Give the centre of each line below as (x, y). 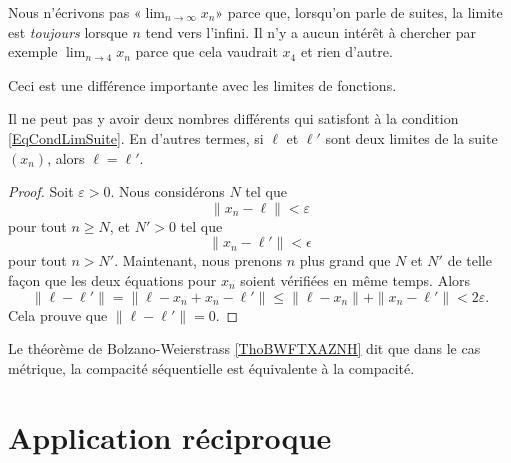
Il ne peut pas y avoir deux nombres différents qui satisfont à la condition (233, 118)
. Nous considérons (167, 191)
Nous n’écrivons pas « (75, 12)
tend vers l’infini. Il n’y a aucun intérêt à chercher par (310, 31)
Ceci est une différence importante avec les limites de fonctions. (202, 84)
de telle (469, 260)
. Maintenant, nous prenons (198, 260)
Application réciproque (170, 436)
